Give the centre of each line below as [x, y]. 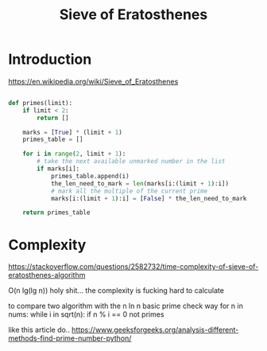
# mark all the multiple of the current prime [129, 191]
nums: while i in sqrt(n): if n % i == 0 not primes [86, 314]
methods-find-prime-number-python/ [70, 338]
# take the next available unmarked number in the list [131, 162]
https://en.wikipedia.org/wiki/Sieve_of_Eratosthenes [93, 81]
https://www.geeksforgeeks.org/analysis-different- [155, 330]
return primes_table [56, 213]
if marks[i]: [58, 169]
